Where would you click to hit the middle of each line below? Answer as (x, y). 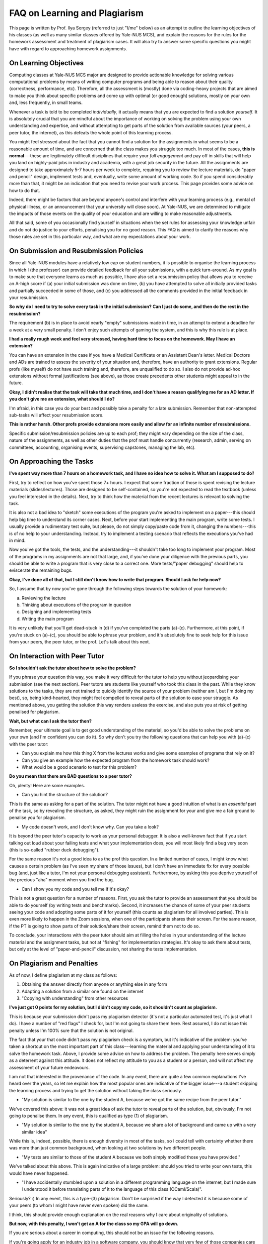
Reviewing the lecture (44, 598)
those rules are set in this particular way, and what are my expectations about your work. (100, 237)
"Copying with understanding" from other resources (75, 998)
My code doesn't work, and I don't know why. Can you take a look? (90, 827)
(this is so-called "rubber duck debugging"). (54, 850)
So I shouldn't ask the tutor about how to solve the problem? (72, 668)
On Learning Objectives (46, 63)
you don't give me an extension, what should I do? (62, 399)
